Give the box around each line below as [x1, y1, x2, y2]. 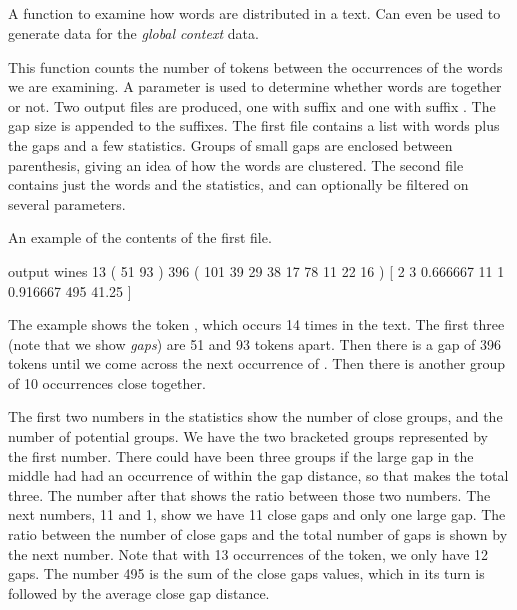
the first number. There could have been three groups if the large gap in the [8, 445, 474, 466]
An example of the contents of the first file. [8, 227, 272, 248]
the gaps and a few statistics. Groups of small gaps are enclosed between [8, 134, 453, 155]
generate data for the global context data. [8, 22, 259, 43]
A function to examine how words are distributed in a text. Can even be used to [8, 3, 501, 24]
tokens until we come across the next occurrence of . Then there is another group [8, 353, 506, 374]
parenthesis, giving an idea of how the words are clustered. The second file [8, 154, 464, 175]
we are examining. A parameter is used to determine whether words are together [8, 76, 502, 97]
